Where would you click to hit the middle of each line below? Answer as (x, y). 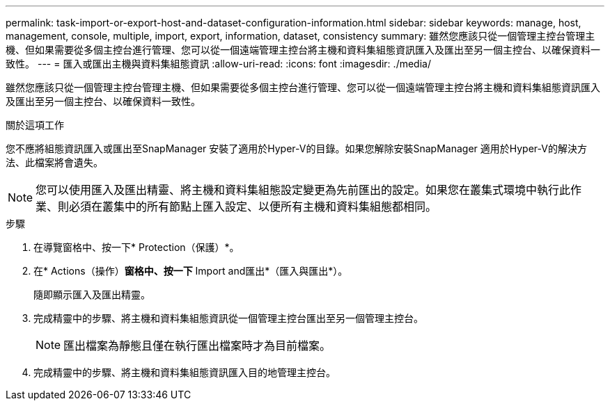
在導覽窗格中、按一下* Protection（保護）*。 (136, 247)
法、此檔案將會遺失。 (54, 162)
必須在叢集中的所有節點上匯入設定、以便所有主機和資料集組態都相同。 (253, 206)
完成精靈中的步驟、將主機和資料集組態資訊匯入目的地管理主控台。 (185, 372)
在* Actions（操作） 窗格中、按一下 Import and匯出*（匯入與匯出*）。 (191, 271)
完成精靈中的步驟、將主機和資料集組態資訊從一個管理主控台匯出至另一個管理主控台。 (228, 318)
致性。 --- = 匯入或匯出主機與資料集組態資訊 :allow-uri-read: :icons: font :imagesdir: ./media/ (218, 64)
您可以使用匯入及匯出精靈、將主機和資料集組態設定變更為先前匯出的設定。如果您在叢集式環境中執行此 (303, 190)
